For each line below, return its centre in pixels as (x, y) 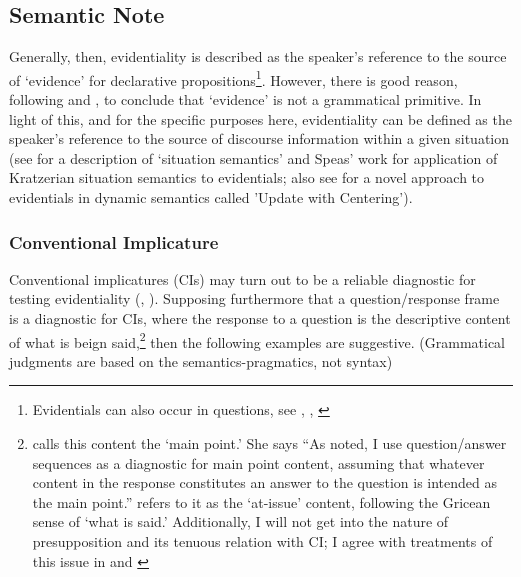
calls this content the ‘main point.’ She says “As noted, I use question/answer (269, 443)
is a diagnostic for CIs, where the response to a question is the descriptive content (260, 318)
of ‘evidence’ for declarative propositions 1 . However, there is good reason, (233, 78)
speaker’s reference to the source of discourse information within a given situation (259, 138)
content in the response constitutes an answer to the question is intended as (265, 482)
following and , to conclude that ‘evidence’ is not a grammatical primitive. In (245, 99)
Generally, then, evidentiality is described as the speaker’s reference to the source (258, 56)
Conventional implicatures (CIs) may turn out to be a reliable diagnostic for (242, 278)
